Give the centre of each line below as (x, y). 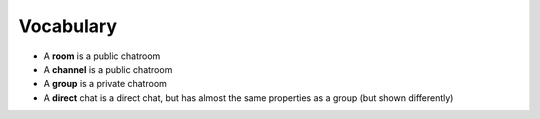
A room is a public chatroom (102, 56)
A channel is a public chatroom (108, 69)
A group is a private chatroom (105, 84)
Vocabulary (67, 26)
